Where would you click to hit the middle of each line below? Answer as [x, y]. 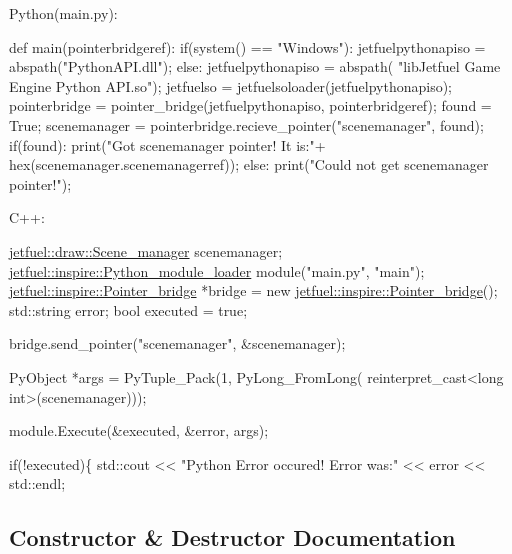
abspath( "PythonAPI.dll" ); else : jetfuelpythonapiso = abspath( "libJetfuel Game [255, 66]
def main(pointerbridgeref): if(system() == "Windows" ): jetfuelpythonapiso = [247, 46]
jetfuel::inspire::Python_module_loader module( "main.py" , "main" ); [217, 270]
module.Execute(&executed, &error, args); [139, 430]
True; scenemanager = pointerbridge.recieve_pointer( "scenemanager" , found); [246, 124]
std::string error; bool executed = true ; [128, 309]
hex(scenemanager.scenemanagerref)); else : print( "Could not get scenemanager [249, 164]
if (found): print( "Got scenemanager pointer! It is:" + [167, 144]
